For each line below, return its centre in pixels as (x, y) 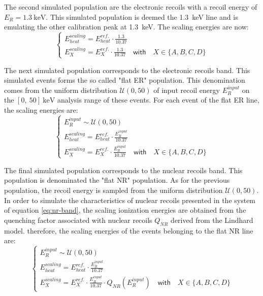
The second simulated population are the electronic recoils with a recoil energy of (131, 7)
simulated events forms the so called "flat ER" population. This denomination (125, 80)
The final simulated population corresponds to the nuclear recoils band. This (123, 170)
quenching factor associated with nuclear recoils (78, 220)
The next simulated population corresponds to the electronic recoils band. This (127, 70)
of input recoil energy (187, 90)
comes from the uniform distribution (61, 90)
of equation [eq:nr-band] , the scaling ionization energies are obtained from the (125, 210)
